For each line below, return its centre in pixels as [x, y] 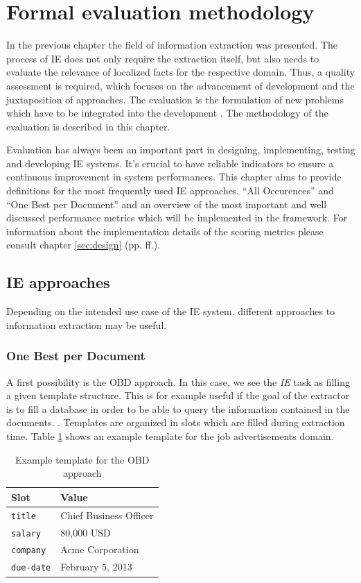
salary [26, 533]
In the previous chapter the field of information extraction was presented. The [172, 45]
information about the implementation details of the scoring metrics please [165, 231]
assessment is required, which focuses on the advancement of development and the [180, 85]
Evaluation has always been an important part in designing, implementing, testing [181, 150]
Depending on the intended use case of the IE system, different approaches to [171, 311]
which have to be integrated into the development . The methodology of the [167, 113]
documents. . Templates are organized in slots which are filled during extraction [176, 422]
